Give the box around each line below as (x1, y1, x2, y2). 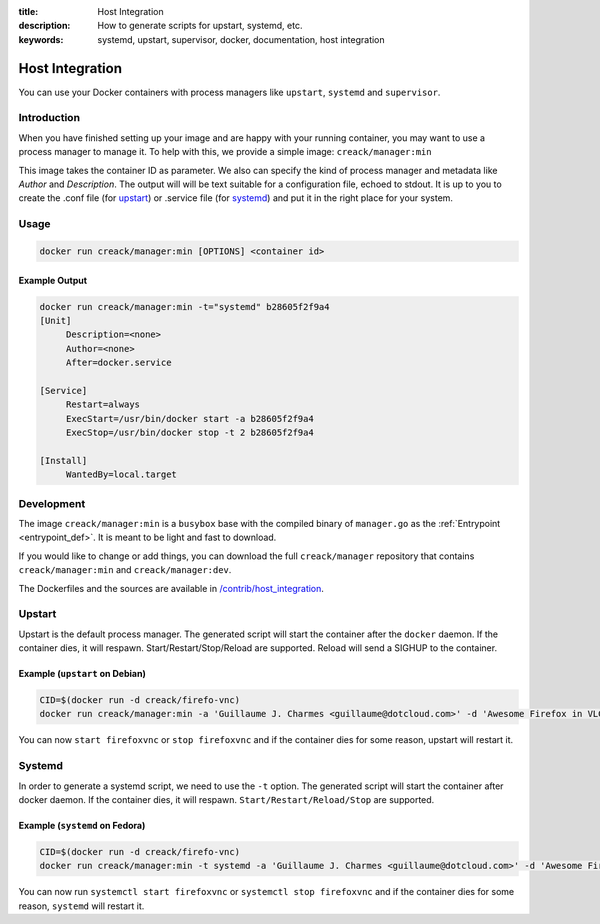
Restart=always (65, 399, 140, 410)
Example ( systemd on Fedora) (18, 819, 146, 831)
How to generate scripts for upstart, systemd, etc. (97, 20, 303, 32)
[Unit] (39, 315, 72, 326)
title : (18, 6, 39, 17)
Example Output (18, 274, 88, 286)
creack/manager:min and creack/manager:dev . (18, 564, 232, 576)
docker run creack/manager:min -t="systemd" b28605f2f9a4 (39, 301, 330, 312)
